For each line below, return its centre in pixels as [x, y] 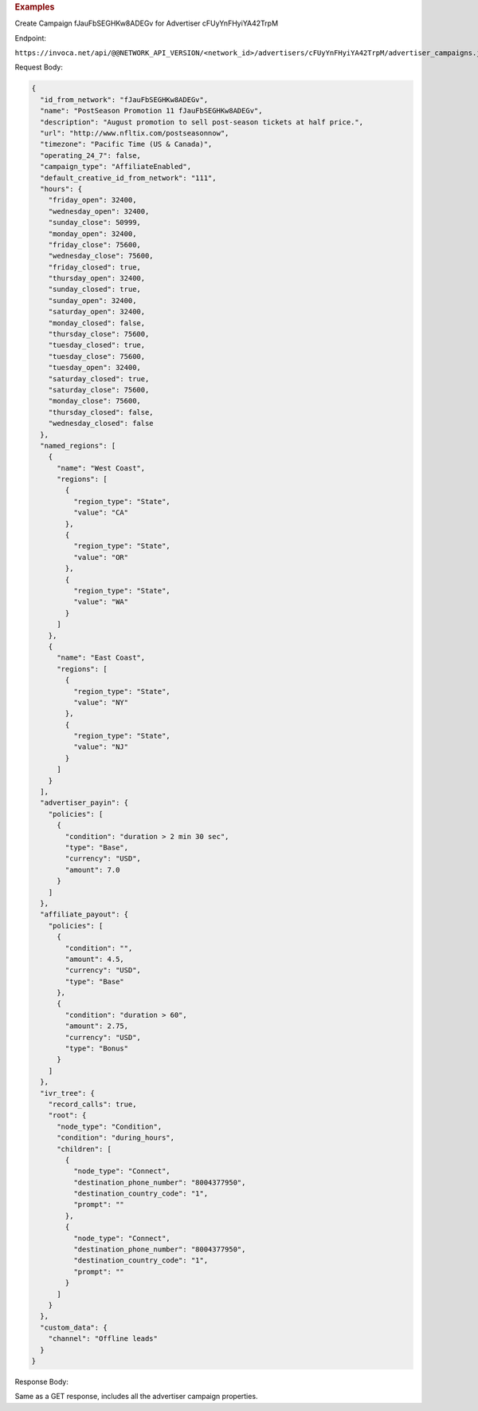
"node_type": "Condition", [110, 1126]
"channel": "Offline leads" [103, 1339]
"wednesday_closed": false [101, 424]
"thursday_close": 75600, [99, 334]
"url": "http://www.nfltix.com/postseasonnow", [135, 133]
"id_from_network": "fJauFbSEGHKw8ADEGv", [124, 99]
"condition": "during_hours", [116, 1138]
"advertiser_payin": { [84, 803]
